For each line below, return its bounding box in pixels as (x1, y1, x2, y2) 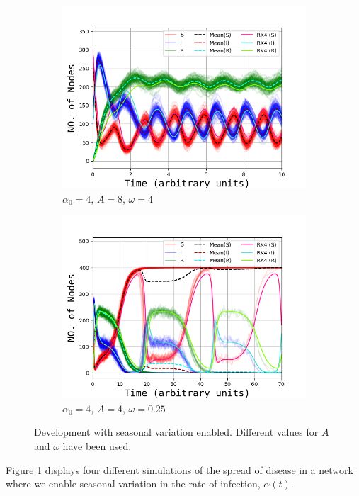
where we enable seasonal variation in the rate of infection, (6, 476, 261, 491)
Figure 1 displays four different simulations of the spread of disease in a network (6, 462, 353, 477)
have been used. (62, 438, 132, 453)
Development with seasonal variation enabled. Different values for (34, 424, 319, 439)
